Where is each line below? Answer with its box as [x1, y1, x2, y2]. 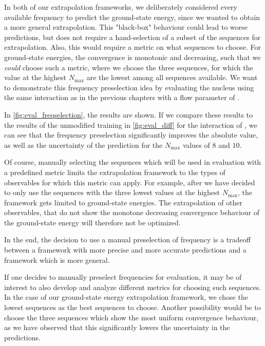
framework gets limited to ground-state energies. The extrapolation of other [4, 197, 243, 207]
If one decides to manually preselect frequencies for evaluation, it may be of [4, 272, 242, 282]
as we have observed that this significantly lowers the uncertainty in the [4, 322, 230, 333]
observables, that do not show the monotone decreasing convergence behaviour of [4, 207, 260, 218]
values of [182, 139, 210, 150]
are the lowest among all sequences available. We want [86, 72, 258, 83]
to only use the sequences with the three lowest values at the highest [4, 187, 220, 198]
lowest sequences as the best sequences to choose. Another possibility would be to [4, 302, 261, 313]
